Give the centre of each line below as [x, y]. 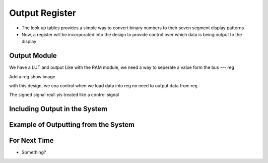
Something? [34, 152]
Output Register [43, 13]
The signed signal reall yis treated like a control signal [64, 95]
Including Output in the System [58, 109]
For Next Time [32, 140]
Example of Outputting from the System [72, 125]
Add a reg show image [32, 76]
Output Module [33, 56]
